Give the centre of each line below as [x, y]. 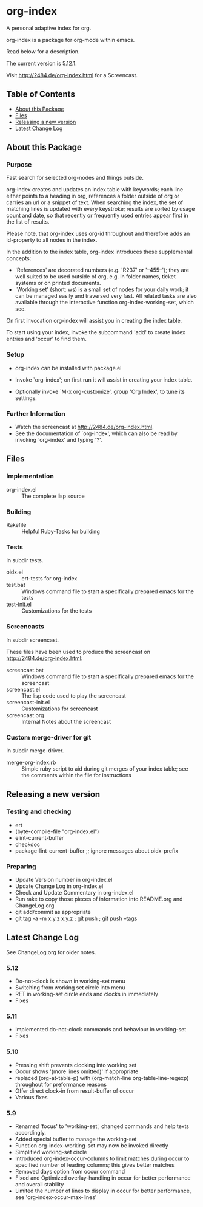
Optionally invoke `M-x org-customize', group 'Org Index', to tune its [100, 391]
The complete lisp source [53, 496]
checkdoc [28, 844]
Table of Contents [41, 95]
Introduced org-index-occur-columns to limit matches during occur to [102, 1158]
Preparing [21, 866]
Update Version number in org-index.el [64, 879]
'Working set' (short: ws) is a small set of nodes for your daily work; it [102, 289]
